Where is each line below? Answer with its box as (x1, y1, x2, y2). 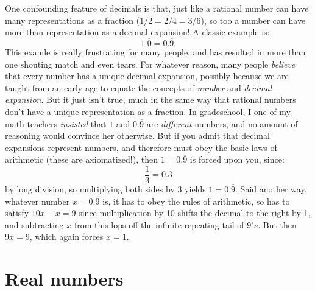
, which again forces (29, 230, 104, 243)
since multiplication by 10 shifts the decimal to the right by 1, (79, 206, 311, 219)
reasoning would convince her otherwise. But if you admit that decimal (5, 129, 270, 142)
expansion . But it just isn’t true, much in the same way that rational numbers (5, 93, 296, 106)
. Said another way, (235, 183, 307, 195)
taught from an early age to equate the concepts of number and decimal (5, 81, 272, 94)
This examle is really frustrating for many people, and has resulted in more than (5, 46, 306, 58)
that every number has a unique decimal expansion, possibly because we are (5, 69, 289, 82)
